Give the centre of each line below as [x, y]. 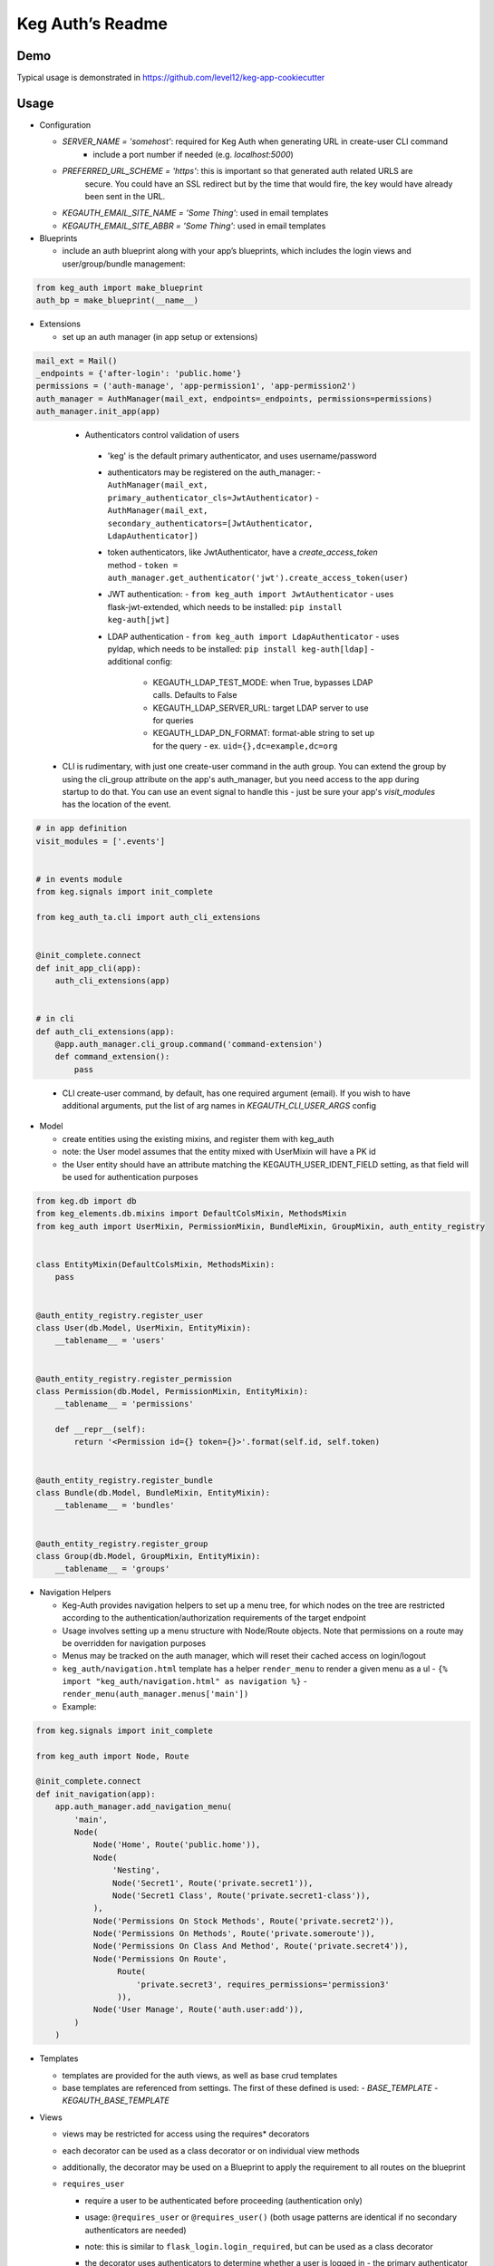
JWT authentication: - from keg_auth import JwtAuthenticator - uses [251, 595]
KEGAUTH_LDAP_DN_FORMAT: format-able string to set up [264, 733]
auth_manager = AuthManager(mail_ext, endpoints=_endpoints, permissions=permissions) [234, 398]
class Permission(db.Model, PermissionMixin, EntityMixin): [172, 1391]
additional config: [140, 662]
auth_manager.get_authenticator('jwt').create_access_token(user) [258, 578]
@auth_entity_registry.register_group [122, 1544]
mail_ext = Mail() [77, 361]
